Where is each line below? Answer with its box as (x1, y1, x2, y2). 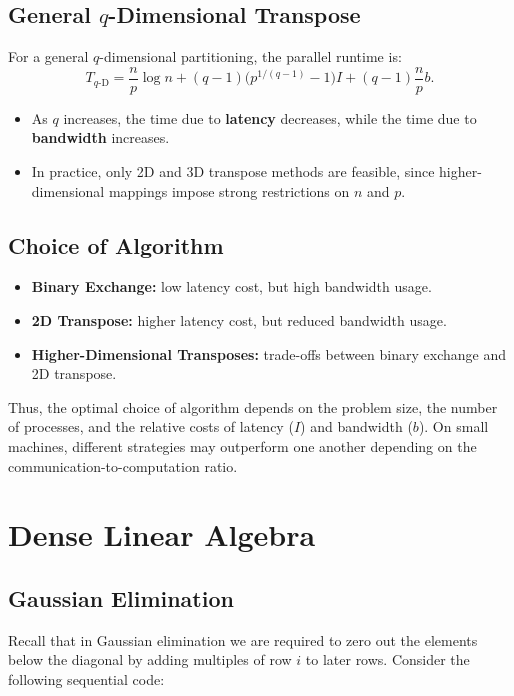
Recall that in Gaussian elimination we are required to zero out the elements (8, 629, 478, 650)
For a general (8, 46, 89, 67)
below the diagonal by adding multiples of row (8, 649, 292, 670)
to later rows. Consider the (305, 649, 470, 670)
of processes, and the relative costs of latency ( (8, 416, 294, 437)
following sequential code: (8, 668, 165, 689)
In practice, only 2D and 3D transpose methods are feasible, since (31, 161, 435, 182)
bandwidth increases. (31, 127, 170, 148)
